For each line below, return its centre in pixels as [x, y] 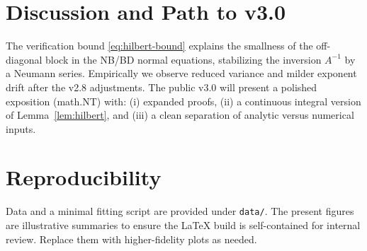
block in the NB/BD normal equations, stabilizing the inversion [183, 59]
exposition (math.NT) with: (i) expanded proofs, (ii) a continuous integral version [183, 101]
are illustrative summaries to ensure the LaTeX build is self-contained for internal [183, 225]
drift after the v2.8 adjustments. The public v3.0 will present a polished [162, 87]
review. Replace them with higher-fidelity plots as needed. [131, 239]
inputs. [21, 128]
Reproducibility [84, 177]
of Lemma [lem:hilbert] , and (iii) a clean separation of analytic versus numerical [180, 115]
